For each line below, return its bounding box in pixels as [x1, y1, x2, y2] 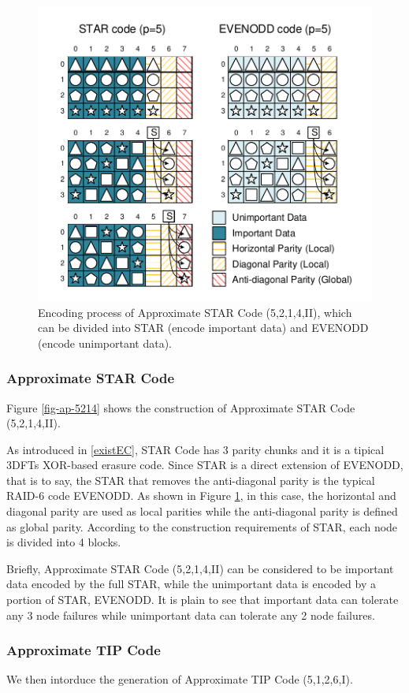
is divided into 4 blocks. [6, 534, 121, 550]
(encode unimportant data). [38, 334, 173, 351]
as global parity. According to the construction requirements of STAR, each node [6, 518, 398, 535]
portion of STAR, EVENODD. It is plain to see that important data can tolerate [6, 591, 399, 608]
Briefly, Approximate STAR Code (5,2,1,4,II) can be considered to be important [6, 560, 394, 576]
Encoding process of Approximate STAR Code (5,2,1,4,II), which [38, 304, 352, 320]
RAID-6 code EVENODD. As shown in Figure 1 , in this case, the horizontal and [6, 487, 396, 504]
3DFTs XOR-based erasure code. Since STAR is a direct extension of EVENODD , [6, 456, 403, 473]
